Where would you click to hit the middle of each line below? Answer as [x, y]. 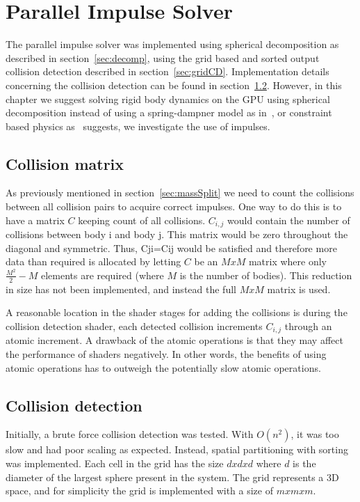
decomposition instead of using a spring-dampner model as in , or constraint [169, 112]
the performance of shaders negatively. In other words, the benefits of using [166, 354]
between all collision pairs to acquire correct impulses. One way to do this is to [174, 206]
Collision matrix [65, 163]
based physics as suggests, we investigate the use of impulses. [138, 126]
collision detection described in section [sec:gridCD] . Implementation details [167, 71]
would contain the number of [289, 220]
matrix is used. [299, 289]
